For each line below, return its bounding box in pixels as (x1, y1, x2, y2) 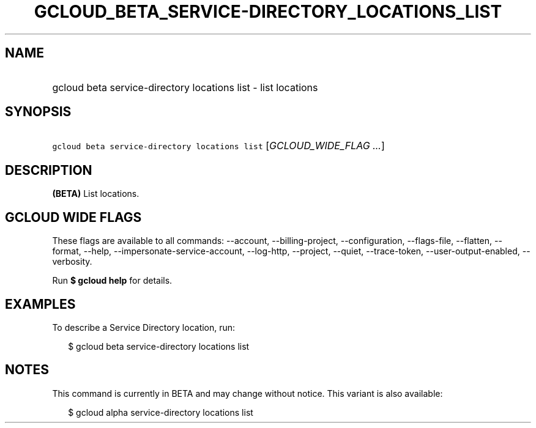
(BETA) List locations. (52, 188, 140, 199)
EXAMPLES (5, 296, 76, 312)
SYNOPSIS (5, 104, 72, 120)
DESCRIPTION (5, 162, 92, 178)
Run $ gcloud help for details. (52, 275, 173, 286)
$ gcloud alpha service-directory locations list (68, 407, 253, 418)
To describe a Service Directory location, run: (52, 322, 236, 333)
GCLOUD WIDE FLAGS (5, 209, 142, 225)
